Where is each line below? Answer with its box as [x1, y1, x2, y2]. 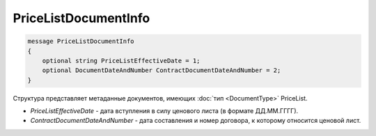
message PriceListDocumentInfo [27, 37, 135, 45]
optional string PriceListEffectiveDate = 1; [42, 56, 201, 65]
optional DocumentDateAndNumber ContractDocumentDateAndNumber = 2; [42, 67, 281, 74]
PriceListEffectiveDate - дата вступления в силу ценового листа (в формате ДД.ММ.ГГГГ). [30, 107, 299, 115]
